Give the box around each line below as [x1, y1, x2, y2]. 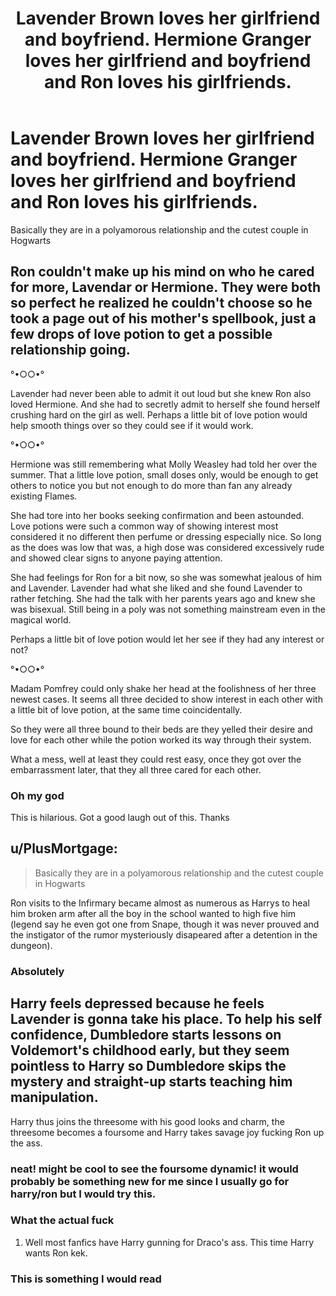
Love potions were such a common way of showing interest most [10, 520, 279, 532]
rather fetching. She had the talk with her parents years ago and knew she [10, 592, 316, 604]
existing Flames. [10, 490, 78, 502]
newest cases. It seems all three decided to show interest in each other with [10, 693, 323, 705]
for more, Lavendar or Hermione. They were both [10, 279, 322, 296]
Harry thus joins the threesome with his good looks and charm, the [10, 1115, 285, 1127]
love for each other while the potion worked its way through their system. [10, 733, 312, 746]
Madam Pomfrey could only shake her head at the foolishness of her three [10, 682, 317, 694]
